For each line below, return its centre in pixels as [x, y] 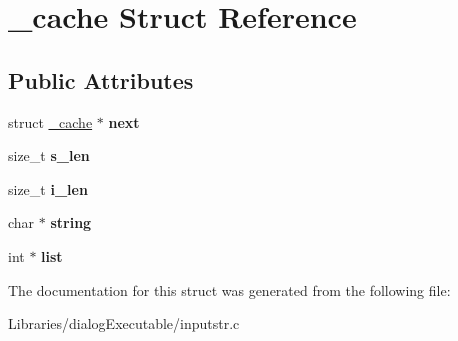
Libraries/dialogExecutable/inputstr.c [124, 323]
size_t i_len [48, 188]
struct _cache [50, 121]
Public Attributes [101, 79]
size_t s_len [49, 155]
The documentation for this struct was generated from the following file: [229, 289]
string [71, 222]
